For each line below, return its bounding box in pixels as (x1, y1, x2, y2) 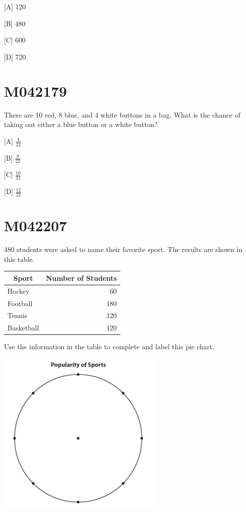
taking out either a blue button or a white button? (4, 119, 158, 129)
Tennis (7, 310, 28, 320)
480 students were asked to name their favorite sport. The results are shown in (4, 244, 243, 255)
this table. (4, 254, 35, 264)
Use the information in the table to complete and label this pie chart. (4, 341, 214, 352)
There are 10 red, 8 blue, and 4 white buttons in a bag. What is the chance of (4, 109, 241, 120)
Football (7, 298, 33, 308)
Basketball (7, 322, 39, 333)
